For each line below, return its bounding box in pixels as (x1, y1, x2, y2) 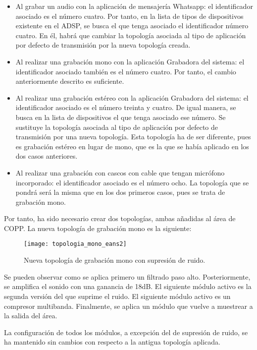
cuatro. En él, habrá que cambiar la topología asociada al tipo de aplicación (15, 30, 246, 40)
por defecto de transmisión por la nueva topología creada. (15, 40, 191, 50)
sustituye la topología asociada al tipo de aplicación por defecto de (15, 121, 218, 132)
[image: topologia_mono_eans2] (24, 240, 127, 248)
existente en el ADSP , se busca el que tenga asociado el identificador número (15, 20, 249, 31)
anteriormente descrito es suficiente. (15, 76, 124, 86)
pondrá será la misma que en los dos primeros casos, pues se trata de (15, 187, 225, 197)
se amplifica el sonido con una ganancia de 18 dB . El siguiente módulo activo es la (4, 281, 252, 292)
